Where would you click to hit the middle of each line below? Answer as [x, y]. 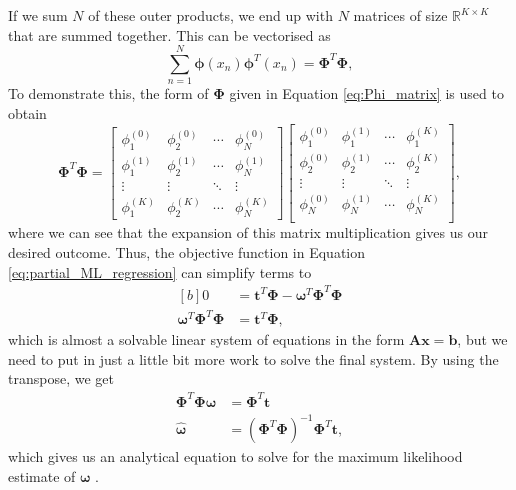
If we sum [38, 15]
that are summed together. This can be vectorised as [169, 34]
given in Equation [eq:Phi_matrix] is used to [366, 93]
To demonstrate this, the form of [108, 93]
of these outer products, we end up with [210, 15]
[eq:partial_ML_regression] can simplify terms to [160, 271]
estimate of [42, 475]
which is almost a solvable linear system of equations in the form [206, 339]
